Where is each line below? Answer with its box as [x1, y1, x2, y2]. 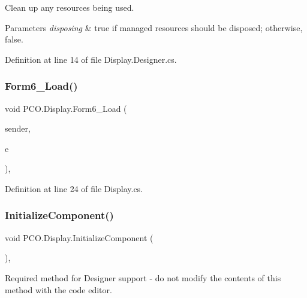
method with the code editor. [5, 283, 112, 296]
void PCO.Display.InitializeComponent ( [5, 231, 153, 244]
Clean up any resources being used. [5, 1, 134, 13]
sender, [5, 122, 31, 135]
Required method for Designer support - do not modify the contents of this [5, 271, 281, 284]
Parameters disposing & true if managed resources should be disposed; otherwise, [5, 21, 303, 34]
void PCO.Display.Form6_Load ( [5, 102, 127, 114]
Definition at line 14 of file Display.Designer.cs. [5, 53, 177, 65]
